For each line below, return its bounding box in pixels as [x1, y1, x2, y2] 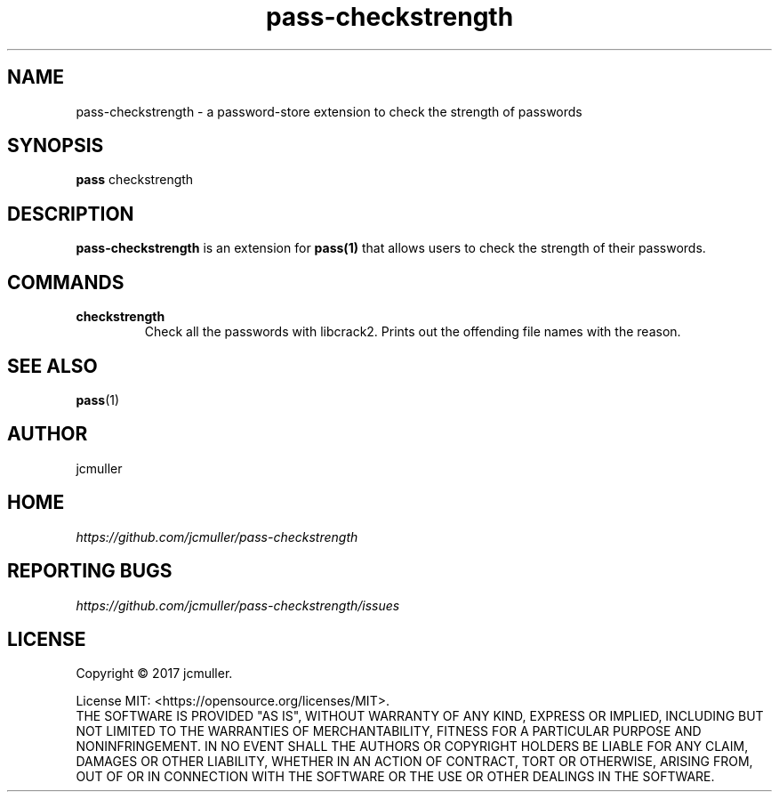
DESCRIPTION [7, 202, 134, 225]
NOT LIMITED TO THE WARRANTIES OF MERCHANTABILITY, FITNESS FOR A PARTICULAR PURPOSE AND [76, 723, 702, 739]
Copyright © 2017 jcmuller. [76, 666, 233, 682]
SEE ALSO [7, 354, 98, 377]
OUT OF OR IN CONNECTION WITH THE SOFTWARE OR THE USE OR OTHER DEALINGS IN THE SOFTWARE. [76, 769, 715, 785]
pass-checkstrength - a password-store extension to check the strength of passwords [76, 103, 582, 119]
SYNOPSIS [7, 134, 104, 157]
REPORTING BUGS [7, 560, 173, 583]
